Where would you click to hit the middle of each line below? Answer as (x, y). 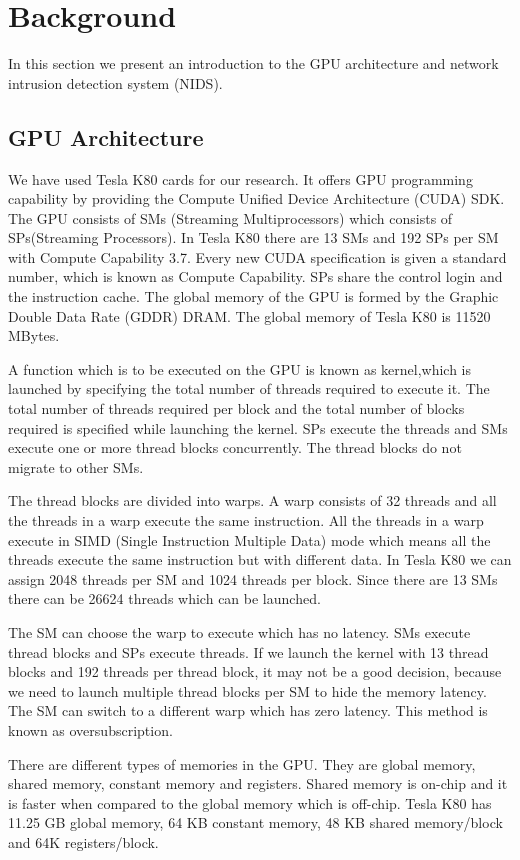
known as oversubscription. (90, 729)
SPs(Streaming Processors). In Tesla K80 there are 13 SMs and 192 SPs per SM (253, 237)
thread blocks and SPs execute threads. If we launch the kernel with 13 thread (248, 651)
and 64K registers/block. (83, 841)
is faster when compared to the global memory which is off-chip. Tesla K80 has (250, 802)
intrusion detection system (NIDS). (115, 82)
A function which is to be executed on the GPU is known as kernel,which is (240, 368)
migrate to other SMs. (76, 466)
